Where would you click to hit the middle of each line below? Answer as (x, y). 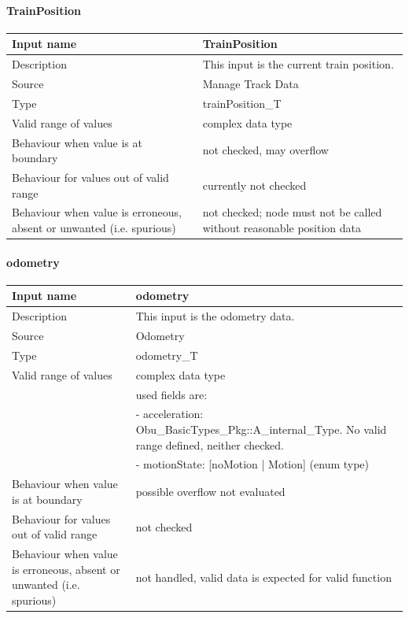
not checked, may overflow (265, 150)
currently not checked (254, 185)
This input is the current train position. (298, 64)
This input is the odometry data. (215, 316)
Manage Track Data (251, 83)
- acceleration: (169, 414)
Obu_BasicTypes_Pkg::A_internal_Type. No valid (261, 429)
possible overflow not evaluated (210, 492)
